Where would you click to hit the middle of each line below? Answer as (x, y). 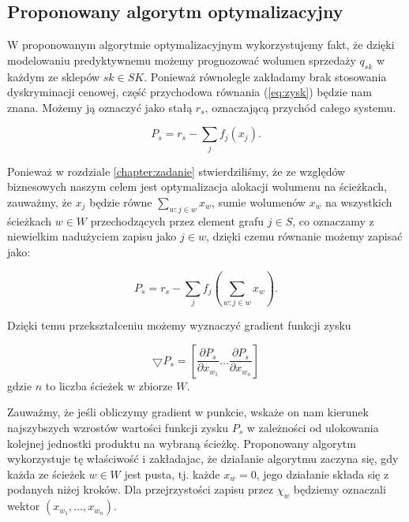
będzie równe (121, 201)
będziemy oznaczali (340, 489)
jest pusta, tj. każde (172, 474)
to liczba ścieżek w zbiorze (109, 385)
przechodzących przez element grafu (177, 220)
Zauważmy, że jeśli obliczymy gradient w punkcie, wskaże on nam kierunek (188, 412)
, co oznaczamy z (333, 220)
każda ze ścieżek (46, 474)
